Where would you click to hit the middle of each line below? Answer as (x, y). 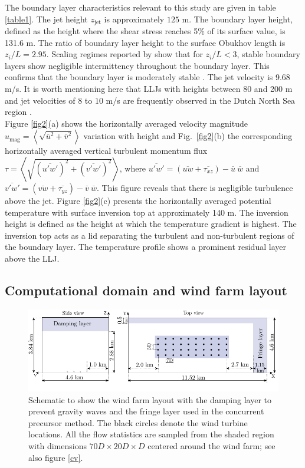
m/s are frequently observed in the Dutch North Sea (201, 100)
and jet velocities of (40, 100)
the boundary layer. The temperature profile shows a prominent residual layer (145, 247)
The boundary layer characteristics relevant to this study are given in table (140, 7)
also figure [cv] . (56, 457)
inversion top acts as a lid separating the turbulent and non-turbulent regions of (150, 235)
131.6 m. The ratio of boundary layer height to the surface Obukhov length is (145, 42)
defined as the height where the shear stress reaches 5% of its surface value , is (145, 31)
